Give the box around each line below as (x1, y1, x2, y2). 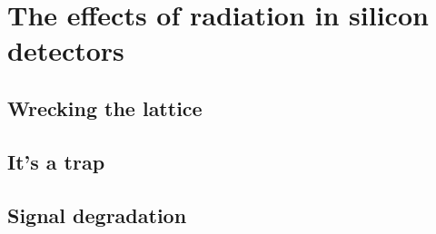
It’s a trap (7, 147, 105, 175)
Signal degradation (7, 200, 187, 229)
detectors (7, 32, 124, 69)
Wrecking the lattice (7, 93, 203, 122)
